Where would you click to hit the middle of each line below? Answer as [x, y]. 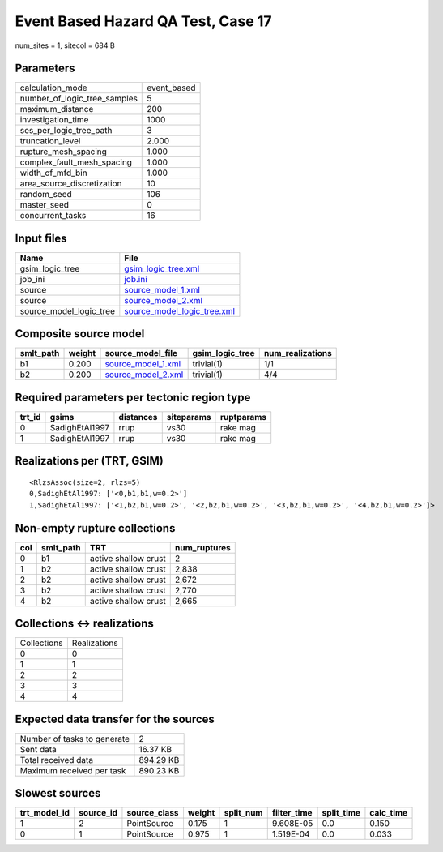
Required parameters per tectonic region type [133, 397]
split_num [243, 813]
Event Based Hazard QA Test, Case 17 [143, 21]
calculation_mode [54, 88]
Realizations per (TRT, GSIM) [89, 461]
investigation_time [54, 120]
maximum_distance [57, 109]
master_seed [44, 205]
